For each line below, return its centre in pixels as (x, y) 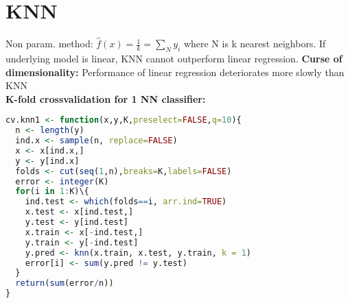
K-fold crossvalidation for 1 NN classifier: (106, 98)
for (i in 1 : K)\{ (52, 192)
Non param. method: (49, 44)
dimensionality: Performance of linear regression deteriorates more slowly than (175, 72)
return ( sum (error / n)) (65, 283)
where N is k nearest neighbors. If (255, 44)
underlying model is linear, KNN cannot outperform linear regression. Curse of (174, 58)
